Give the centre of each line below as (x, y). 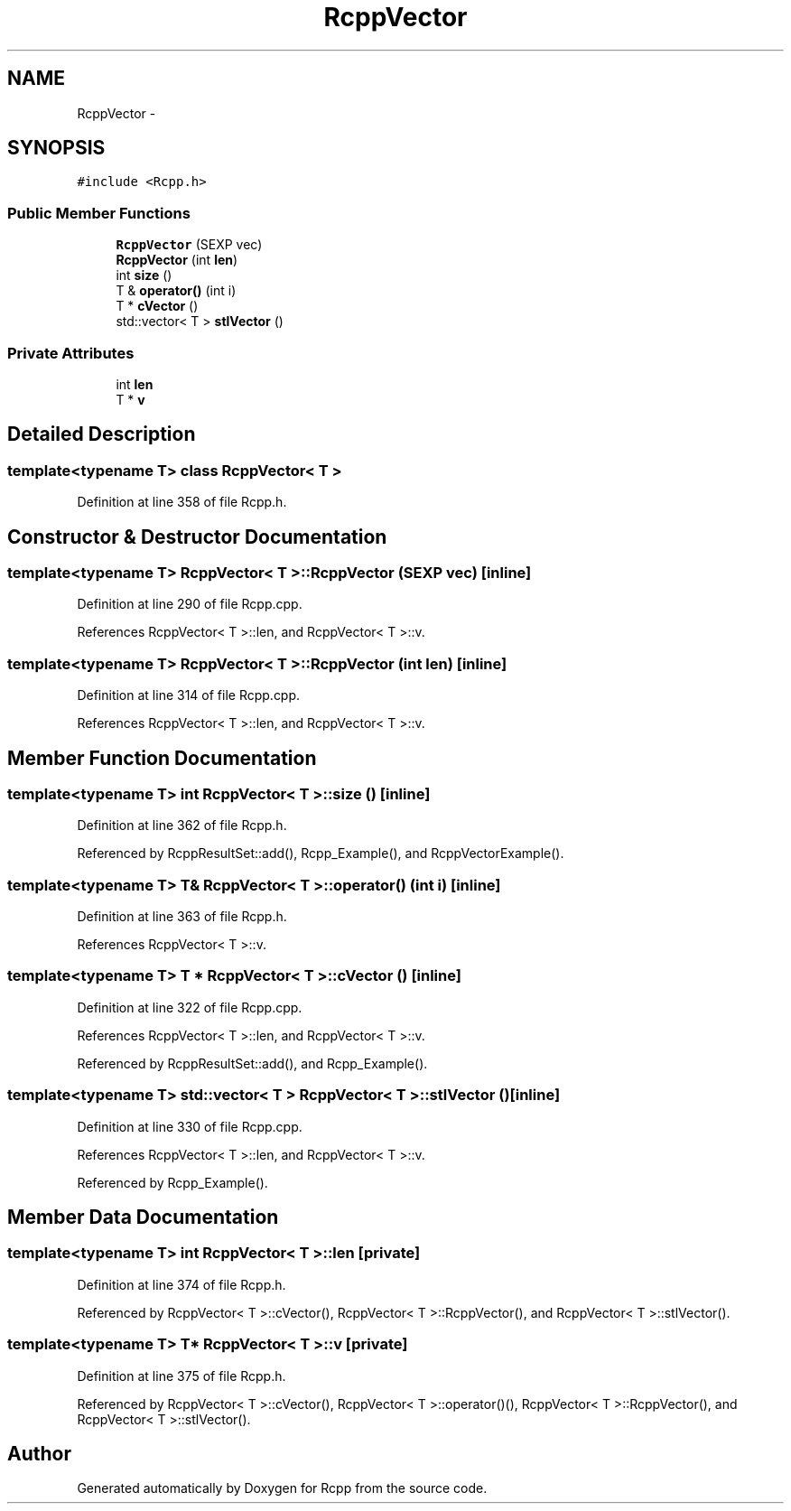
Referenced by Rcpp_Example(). (172, 1182)
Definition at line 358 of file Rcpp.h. (182, 502)
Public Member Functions (99, 213)
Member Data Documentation (143, 1217)
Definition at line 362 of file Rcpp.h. (182, 825)
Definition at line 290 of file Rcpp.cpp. (190, 604)
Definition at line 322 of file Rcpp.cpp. (190, 1007)
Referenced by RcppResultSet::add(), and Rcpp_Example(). (252, 1063)
